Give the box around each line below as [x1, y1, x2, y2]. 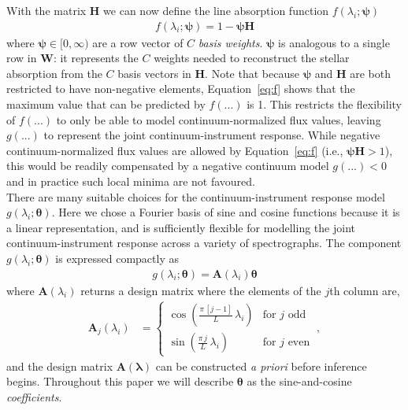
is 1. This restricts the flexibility [247, 96, 402, 112]
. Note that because [205, 65, 299, 81]
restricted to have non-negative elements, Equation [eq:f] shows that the [6, 80, 355, 97]
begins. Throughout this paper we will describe [6, 373, 234, 390]
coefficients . [6, 388, 62, 404]
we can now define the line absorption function [103, 2, 329, 18]
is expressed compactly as [55, 249, 179, 266]
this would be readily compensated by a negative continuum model [6, 157, 329, 174]
